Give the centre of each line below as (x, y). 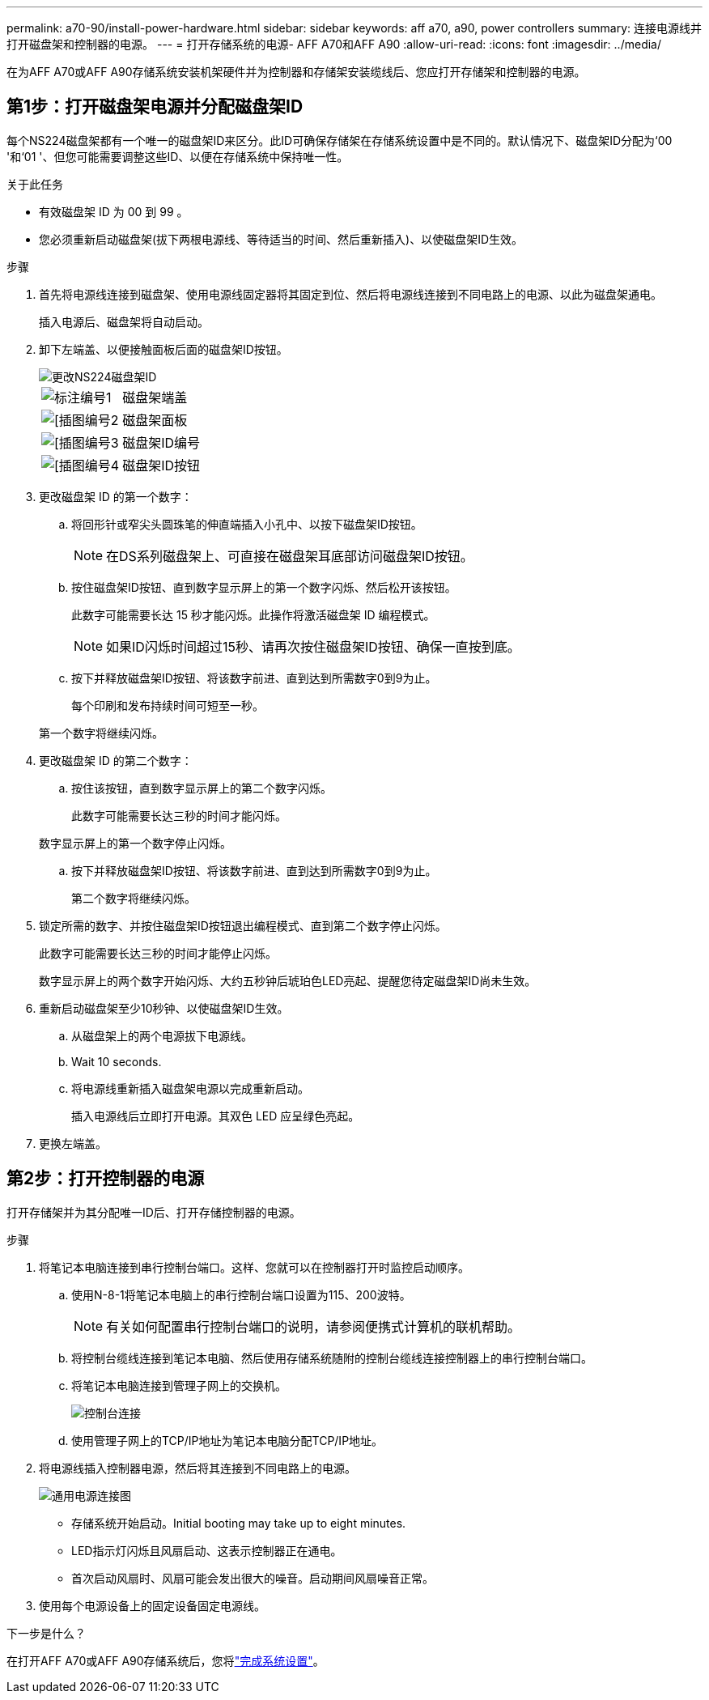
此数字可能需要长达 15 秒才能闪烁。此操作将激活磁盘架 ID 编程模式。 (253, 614)
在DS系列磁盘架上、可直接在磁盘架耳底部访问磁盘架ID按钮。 (290, 556)
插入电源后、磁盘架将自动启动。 (124, 321)
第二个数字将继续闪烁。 (134, 898)
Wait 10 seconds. (117, 1061)
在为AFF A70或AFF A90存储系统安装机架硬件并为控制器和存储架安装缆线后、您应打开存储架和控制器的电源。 (296, 72)
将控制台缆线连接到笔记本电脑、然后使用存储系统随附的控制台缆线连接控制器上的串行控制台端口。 (332, 1358)
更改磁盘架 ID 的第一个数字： (116, 496)
